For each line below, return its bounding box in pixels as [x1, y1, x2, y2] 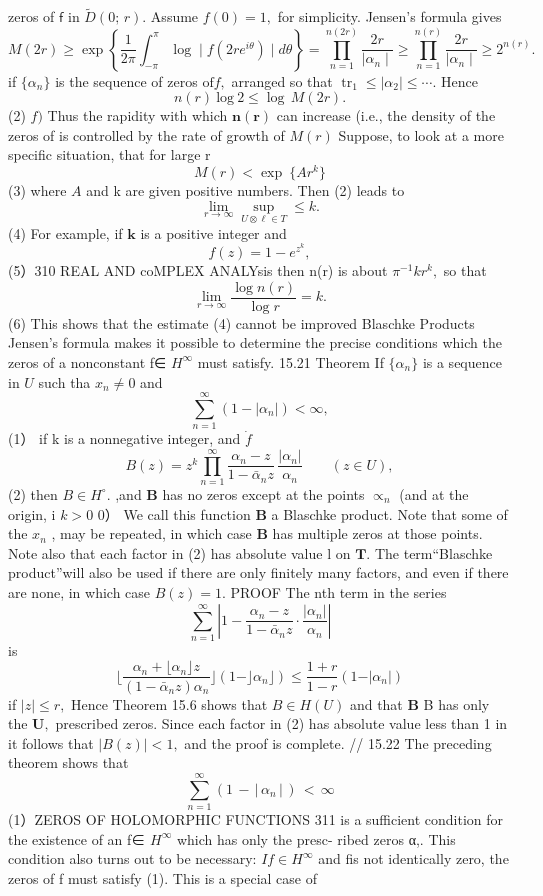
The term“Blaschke [374, 542, 493, 563]
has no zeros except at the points [162, 483, 365, 504]
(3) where [8, 180, 67, 201]
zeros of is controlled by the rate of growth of [8, 124, 285, 145]
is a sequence [422, 351, 502, 372]
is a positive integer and [140, 222, 287, 243]
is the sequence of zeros [55, 70, 198, 91]
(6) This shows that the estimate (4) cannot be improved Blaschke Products [8, 312, 475, 333]
